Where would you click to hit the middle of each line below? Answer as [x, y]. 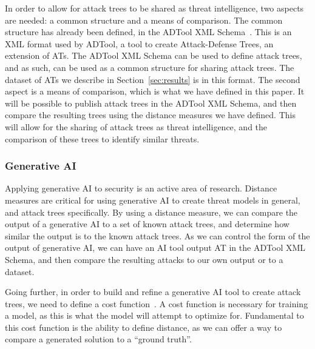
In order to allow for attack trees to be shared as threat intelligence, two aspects [154, 8]
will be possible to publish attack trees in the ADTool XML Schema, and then [151, 103]
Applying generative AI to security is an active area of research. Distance [141, 188]
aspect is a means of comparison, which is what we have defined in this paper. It [155, 91]
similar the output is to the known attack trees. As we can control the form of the [157, 235]
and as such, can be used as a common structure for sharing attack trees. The [150, 67]
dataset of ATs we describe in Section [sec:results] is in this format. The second [153, 79]
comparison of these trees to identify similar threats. [102, 138]
